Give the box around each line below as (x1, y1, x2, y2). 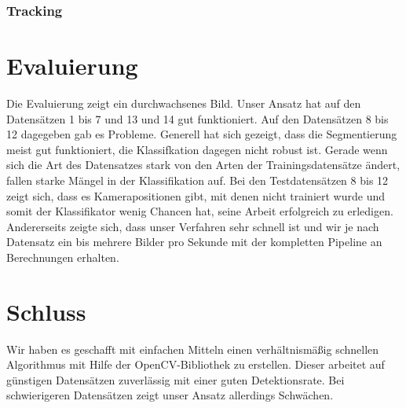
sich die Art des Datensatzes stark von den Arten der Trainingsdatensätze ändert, (6, 156, 401, 173)
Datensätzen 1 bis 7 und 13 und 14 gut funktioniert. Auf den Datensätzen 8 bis (6, 110, 389, 127)
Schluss (6, 295, 86, 327)
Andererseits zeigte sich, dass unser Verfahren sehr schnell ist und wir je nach (6, 218, 379, 234)
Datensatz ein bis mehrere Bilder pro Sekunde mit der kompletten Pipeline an (6, 233, 382, 250)
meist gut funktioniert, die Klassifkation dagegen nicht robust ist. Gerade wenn (6, 141, 388, 157)
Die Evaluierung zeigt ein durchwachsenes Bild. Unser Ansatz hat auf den (6, 94, 361, 111)
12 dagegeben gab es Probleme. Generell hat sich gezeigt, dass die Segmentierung (6, 126, 397, 142)
